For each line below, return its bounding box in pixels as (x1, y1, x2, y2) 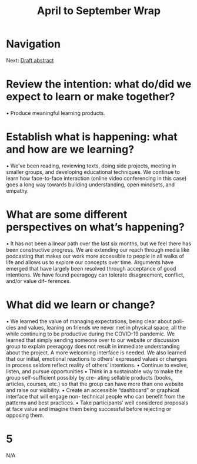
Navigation (6, 37, 61, 51)
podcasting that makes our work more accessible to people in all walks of (6, 252, 184, 259)
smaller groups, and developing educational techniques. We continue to (6, 168, 181, 175)
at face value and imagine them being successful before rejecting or (6, 405, 172, 412)
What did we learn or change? (6, 298, 156, 311)
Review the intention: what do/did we (6, 78, 192, 91)
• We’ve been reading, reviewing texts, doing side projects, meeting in (6, 162, 176, 169)
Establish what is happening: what (6, 130, 178, 144)
